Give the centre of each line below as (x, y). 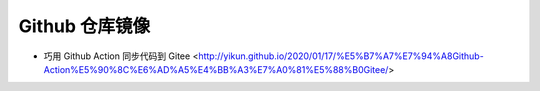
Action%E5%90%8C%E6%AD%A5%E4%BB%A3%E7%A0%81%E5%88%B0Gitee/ (216, 69)
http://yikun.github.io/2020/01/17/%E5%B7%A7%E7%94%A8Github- (341, 56)
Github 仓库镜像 (84, 26)
